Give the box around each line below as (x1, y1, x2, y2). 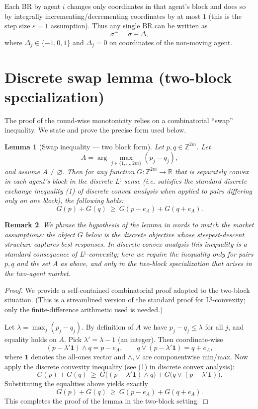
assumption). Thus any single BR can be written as (50, 20, 208, 31)
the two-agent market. (4, 268, 71, 278)
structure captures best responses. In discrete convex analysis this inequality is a (4, 239, 247, 249)
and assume (4, 166, 40, 176)
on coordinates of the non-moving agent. (109, 37, 233, 47)
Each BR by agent (4, 1, 61, 11)
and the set (16, 258, 50, 269)
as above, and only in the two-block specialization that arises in (60, 258, 252, 269)
